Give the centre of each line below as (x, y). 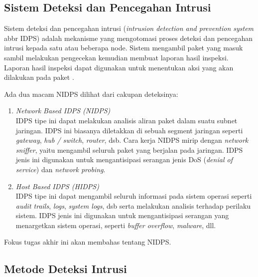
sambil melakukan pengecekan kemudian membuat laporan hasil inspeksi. (116, 57)
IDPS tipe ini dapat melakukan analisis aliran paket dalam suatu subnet (127, 120)
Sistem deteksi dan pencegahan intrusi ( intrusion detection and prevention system (129, 28)
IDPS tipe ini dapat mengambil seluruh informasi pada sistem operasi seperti (134, 196)
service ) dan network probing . (61, 169)
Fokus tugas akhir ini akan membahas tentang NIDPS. (88, 242)
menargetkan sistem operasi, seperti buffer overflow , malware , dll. (116, 225)
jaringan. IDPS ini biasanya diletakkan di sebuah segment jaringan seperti (129, 130)
